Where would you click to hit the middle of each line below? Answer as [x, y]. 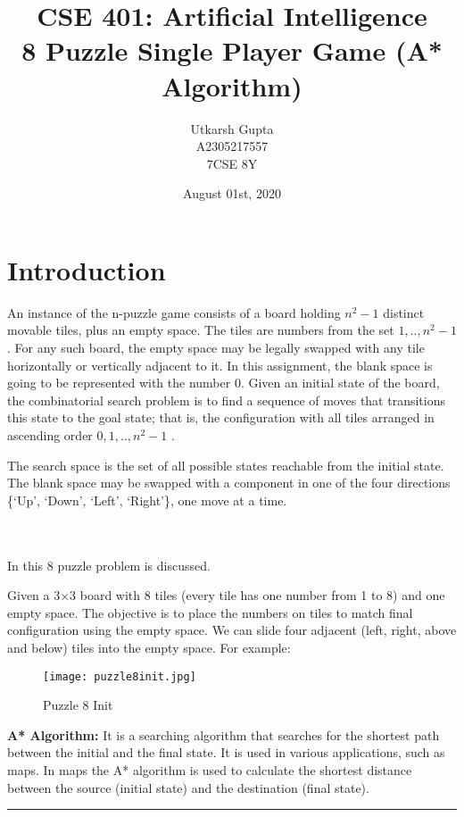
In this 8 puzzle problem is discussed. [109, 565]
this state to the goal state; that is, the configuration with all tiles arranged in [221, 417]
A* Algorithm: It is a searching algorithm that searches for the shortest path [224, 734]
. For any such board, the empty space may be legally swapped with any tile [216, 347]
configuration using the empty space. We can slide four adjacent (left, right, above [232, 630]
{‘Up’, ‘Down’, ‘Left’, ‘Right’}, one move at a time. [147, 500]
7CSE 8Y [232, 163]
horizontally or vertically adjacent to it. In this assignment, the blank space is [220, 365]
